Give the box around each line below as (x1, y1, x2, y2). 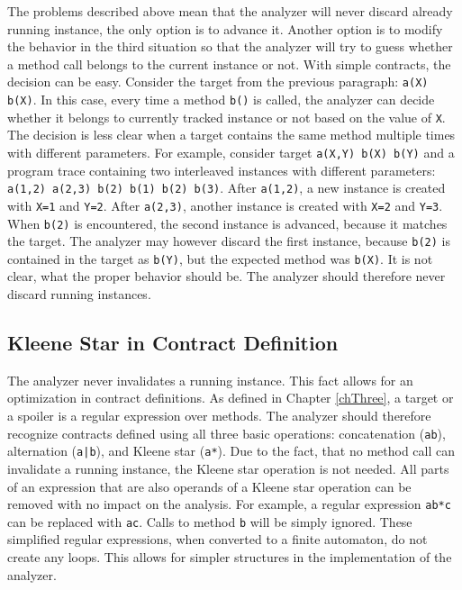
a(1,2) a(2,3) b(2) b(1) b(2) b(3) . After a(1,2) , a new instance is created (7, 178, 446, 197)
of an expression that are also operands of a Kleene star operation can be (7, 477, 412, 495)
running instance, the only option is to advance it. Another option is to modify (7, 19, 443, 38)
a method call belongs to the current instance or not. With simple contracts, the (7, 54, 451, 73)
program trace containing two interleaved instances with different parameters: (7, 160, 436, 179)
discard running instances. (7, 285, 151, 304)
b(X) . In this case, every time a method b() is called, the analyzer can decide (7, 90, 435, 109)
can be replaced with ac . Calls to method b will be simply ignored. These (7, 512, 412, 531)
